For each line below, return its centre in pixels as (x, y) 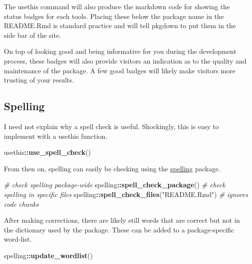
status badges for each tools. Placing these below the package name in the (114, 16)
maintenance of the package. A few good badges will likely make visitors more (120, 70)
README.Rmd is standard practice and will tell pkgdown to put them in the (120, 25)
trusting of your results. (39, 80)
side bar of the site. (33, 35)
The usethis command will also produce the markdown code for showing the (117, 6)
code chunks (21, 204)
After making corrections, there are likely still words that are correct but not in (122, 220)
